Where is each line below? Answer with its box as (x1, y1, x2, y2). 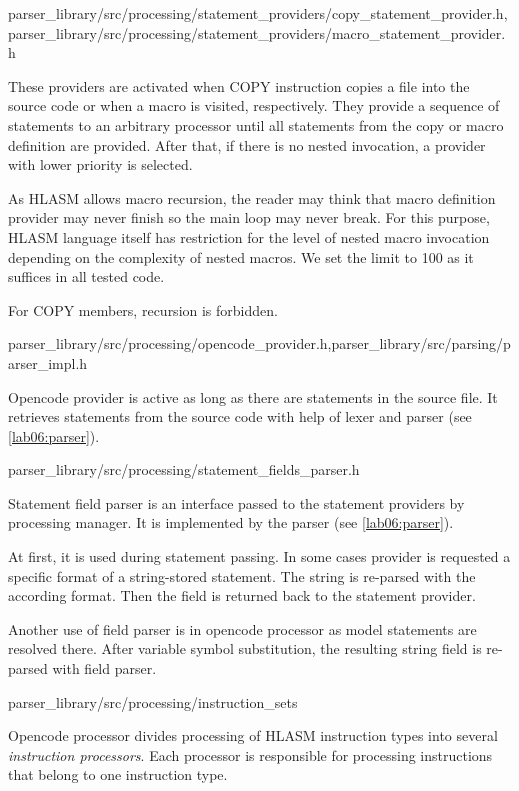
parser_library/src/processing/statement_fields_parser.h (8, 459, 360, 480)
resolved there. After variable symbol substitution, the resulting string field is (8, 638, 482, 659)
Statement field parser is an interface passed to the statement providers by (8, 492, 465, 513)
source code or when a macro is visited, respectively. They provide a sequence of (8, 95, 500, 116)
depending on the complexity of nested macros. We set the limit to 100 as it (8, 246, 474, 267)
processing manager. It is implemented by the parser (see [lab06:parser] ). (8, 512, 454, 533)
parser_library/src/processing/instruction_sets (8, 691, 298, 712)
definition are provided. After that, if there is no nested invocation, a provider (8, 134, 486, 155)
